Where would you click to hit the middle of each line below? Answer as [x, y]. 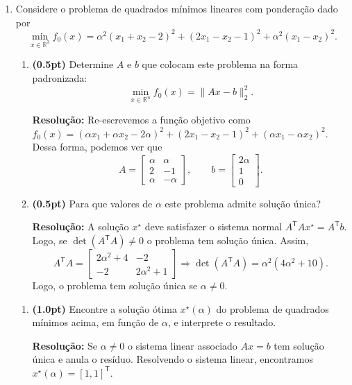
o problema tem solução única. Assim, [228, 240]
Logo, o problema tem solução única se [115, 285]
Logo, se [50, 240]
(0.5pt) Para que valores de [92, 203]
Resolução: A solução [81, 226]
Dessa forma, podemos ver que [97, 147]
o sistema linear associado [182, 345]
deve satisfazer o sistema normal [213, 226]
